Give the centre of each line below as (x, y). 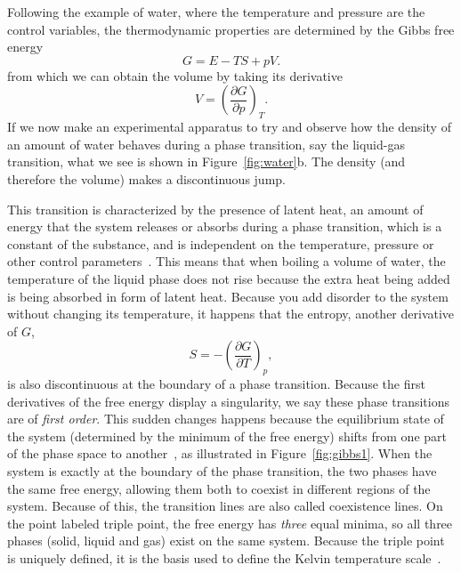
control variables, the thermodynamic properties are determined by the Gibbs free (231, 29)
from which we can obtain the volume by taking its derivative (175, 75)
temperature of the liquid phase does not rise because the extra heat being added (229, 278)
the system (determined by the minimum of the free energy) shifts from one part (227, 436)
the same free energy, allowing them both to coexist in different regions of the (219, 488)
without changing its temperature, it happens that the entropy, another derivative (231, 314)
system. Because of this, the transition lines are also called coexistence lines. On (225, 506)
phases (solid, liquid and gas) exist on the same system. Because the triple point (226, 541)
